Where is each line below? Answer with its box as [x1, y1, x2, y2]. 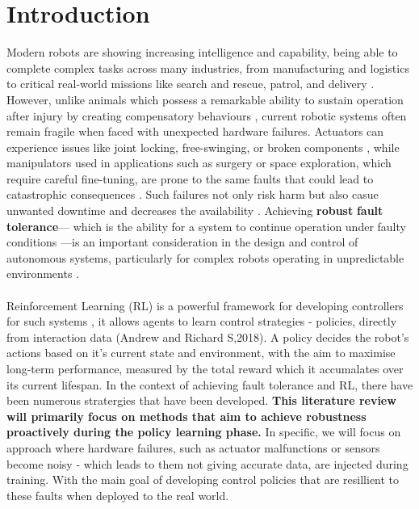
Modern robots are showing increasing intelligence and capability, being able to [6, 44, 398, 61]
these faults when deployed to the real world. [6, 486, 229, 503]
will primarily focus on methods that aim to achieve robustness [6, 407, 367, 424]
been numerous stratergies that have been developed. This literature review [6, 392, 396, 409]
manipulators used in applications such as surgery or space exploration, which [6, 154, 392, 171]
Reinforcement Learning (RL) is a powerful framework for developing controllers [6, 297, 404, 313]
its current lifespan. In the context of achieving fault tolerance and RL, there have [6, 376, 413, 393]
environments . [6, 265, 79, 282]
